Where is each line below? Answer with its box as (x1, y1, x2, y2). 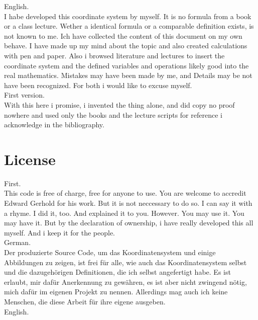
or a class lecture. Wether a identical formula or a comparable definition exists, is (4, 21, 254, 31)
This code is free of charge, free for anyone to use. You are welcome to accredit (4, 188, 246, 198)
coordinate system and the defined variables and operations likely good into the (4, 60, 249, 70)
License (4, 148, 56, 169)
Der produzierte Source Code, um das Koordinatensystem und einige (4, 247, 216, 257)
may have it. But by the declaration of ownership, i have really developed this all (4, 217, 253, 228)
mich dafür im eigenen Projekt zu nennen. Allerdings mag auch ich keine (4, 286, 228, 297)
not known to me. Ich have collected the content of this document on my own (4, 30, 242, 41)
